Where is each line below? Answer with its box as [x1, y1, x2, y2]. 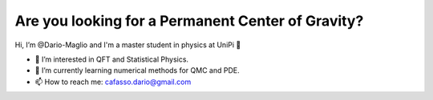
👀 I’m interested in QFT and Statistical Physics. [34, 54, 188, 64]
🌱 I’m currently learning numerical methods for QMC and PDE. [34, 66, 240, 75]
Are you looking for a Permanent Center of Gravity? [14, 12, 364, 30]
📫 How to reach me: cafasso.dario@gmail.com [34, 77, 192, 86]
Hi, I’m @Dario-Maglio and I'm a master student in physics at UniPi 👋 [14, 40, 241, 50]
